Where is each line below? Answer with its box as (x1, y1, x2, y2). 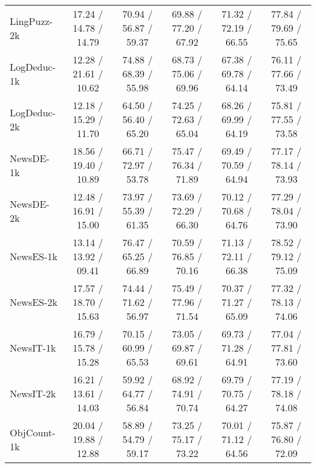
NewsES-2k (10, 295, 58, 309)
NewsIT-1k (10, 341, 57, 355)
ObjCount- (10, 425, 56, 439)
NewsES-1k (10, 249, 58, 263)
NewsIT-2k (10, 386, 57, 400)
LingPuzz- (10, 13, 53, 28)
